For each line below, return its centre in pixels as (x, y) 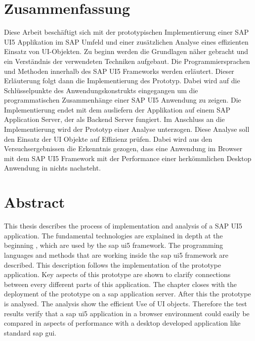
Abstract (35, 202)
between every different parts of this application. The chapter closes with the (120, 284)
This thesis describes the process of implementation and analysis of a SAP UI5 (123, 226)
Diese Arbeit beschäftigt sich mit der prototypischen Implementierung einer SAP (127, 32)
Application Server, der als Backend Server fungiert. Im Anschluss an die (114, 119)
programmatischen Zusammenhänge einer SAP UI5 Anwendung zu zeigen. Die (123, 100)
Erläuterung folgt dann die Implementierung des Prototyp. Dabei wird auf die (122, 81)
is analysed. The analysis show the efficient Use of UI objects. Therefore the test (126, 303)
